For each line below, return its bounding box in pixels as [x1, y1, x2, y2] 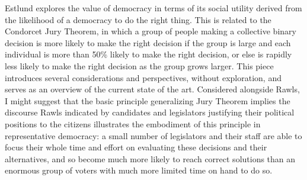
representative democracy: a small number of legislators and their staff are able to [5, 129, 302, 142]
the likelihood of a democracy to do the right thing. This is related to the [5, 13, 271, 25]
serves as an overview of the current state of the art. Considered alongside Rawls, [5, 83, 300, 95]
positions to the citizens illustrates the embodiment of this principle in [5, 117, 261, 130]
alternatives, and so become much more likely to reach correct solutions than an [5, 152, 296, 165]
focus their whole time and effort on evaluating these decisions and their [5, 141, 267, 153]
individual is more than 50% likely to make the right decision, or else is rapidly [5, 48, 292, 60]
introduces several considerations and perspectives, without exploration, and [5, 71, 282, 83]
